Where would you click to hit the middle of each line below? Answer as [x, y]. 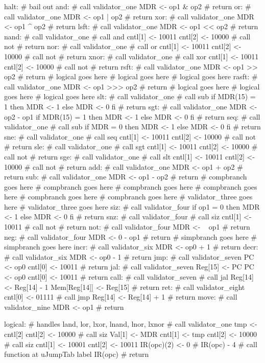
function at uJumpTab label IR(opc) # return [77, 354]
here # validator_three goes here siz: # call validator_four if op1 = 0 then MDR [132, 206]
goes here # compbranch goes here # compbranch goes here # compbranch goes [131, 186]
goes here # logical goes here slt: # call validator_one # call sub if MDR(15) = [130, 96]
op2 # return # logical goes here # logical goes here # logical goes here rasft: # [131, 76]
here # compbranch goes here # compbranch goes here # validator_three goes [128, 197]
